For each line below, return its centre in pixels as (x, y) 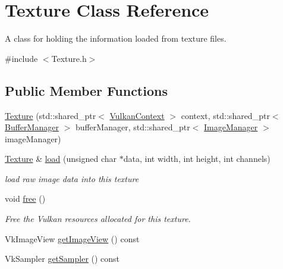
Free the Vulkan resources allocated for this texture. (98, 219)
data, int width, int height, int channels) (197, 159)
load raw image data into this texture (72, 178)
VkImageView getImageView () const (72, 238)
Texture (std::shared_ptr (51, 115)
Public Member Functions (86, 90)
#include (21, 58)
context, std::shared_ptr (225, 115)
